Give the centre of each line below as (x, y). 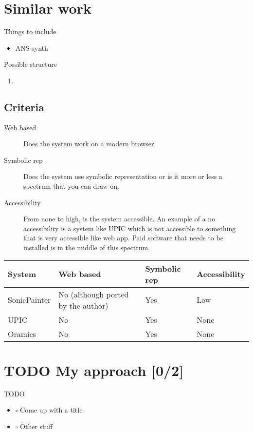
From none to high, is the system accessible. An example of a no (119, 219)
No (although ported (94, 294)
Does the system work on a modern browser (89, 144)
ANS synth (32, 48)
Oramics (22, 334)
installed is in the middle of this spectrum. (87, 247)
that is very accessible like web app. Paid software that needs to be (123, 238)
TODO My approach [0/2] (94, 370)
